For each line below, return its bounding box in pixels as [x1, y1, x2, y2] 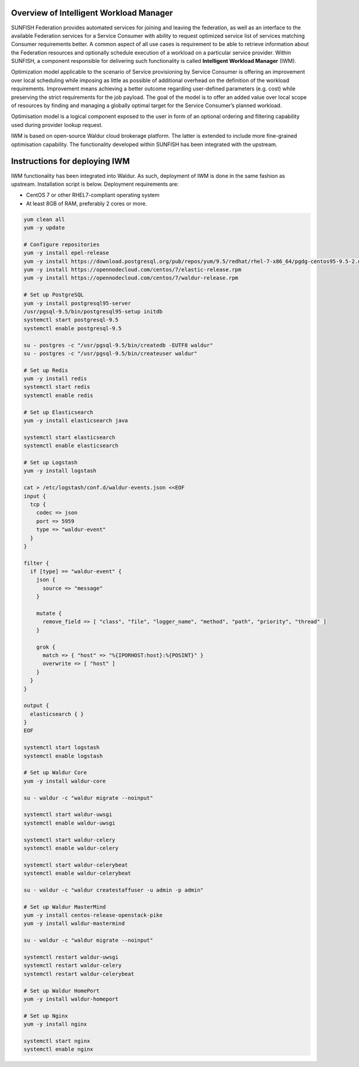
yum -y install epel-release [23, 249, 109, 256]
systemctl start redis [23, 383, 90, 391]
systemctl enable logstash [23, 752, 103, 759]
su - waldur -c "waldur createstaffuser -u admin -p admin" [23, 887, 204, 893]
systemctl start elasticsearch [23, 434, 116, 440]
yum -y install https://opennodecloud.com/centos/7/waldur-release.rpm [23, 274, 239, 282]
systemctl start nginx [23, 1037, 90, 1044]
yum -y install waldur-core [23, 778, 106, 784]
